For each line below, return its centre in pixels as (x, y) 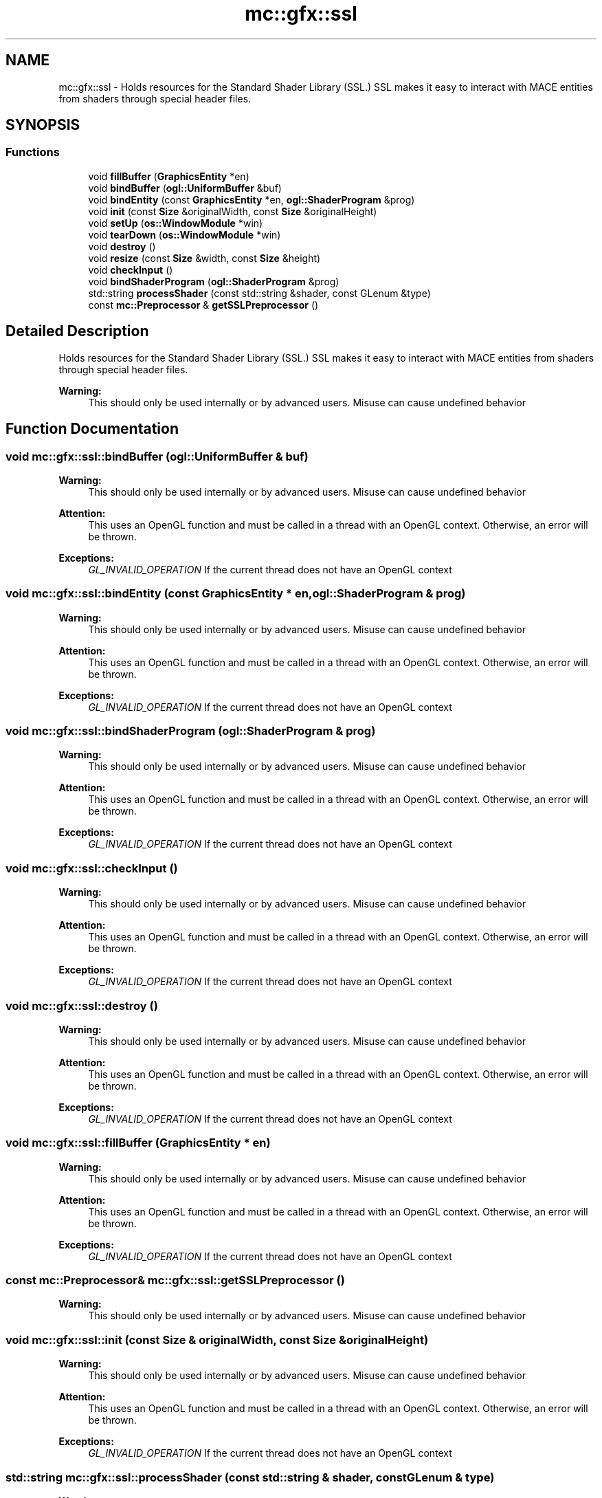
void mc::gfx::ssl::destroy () (82, 1005)
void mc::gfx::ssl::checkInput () (92, 868)
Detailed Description (77, 331)
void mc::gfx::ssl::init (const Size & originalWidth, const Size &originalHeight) (217, 1340)
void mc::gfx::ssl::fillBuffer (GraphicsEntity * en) (138, 1143)
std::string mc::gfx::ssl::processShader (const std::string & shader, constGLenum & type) (250, 1477)
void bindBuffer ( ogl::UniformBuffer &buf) (185, 188)
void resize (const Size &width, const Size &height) (204, 258)
